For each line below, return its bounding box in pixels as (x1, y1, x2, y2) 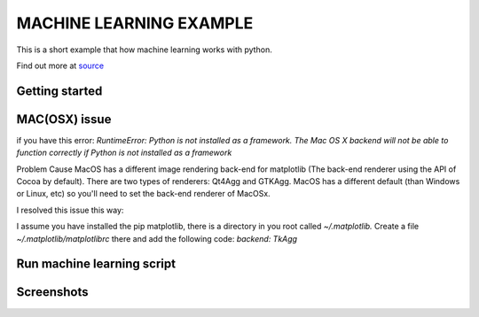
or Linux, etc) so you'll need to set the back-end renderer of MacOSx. (16, 189, 271, 199)
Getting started (16, 83, 103, 98)
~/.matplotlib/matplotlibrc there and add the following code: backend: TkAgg (16, 233, 297, 244)
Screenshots (16, 284, 89, 300)
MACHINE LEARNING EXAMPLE (16, 13, 254, 33)
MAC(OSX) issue (16, 112, 112, 127)
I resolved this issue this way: (16, 205, 124, 215)
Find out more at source (16, 60, 105, 71)
